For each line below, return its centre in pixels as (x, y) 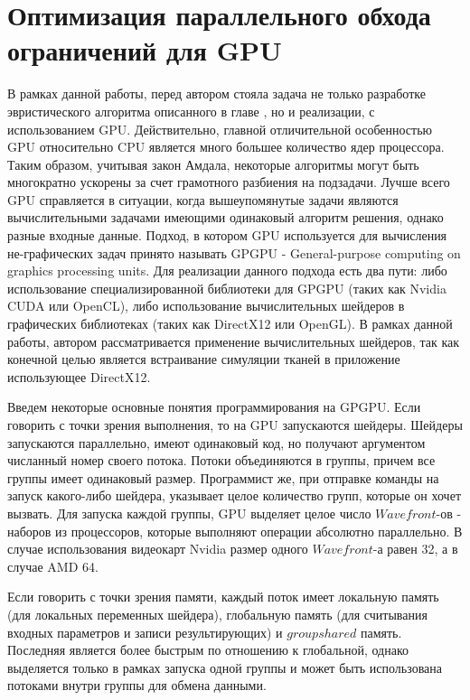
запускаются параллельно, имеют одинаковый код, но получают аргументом (216, 442)
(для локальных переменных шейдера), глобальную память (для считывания (217, 614)
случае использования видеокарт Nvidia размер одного (158, 549)
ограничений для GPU (145, 50)
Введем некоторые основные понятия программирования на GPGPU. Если (214, 407)
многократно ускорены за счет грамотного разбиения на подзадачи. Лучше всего (229, 182)
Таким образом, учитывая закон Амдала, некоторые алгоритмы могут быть (213, 164)
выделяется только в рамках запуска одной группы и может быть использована (225, 667)
